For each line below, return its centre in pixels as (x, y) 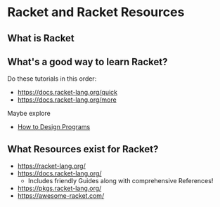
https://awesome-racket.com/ (61, 196)
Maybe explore (29, 114)
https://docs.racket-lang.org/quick (67, 93)
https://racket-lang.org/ (51, 166)
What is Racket (41, 38)
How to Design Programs (54, 127)
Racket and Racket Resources (96, 12)
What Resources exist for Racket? (83, 149)
